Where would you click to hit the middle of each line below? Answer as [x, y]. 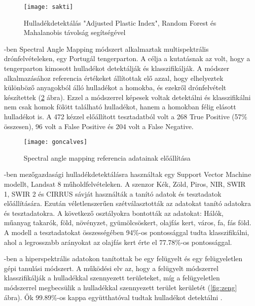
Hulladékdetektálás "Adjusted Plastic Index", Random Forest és [120, 22]
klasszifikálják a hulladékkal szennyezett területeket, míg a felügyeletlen [112, 278]
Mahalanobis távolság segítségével [75, 32]
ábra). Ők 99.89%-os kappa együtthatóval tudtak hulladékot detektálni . [113, 297]
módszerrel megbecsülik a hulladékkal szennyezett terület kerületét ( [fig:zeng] [121, 287]
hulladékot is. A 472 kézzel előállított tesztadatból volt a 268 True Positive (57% [126, 116]
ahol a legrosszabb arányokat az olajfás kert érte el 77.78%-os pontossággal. [118, 242]
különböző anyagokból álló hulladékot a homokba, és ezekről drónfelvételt [115, 87]
